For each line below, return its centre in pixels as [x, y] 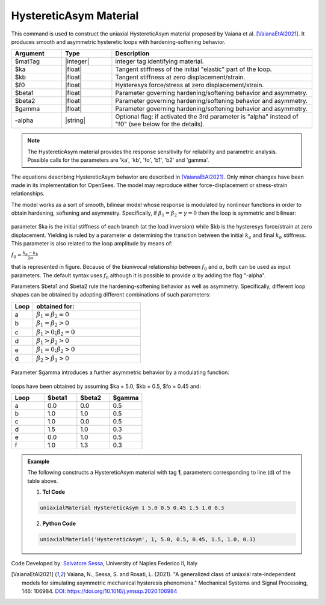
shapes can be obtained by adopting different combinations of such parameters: [111, 295]
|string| [75, 120]
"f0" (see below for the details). [160, 124]
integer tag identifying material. [159, 61]
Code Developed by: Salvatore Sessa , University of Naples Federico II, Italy [104, 564]
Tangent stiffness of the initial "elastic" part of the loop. [193, 69]
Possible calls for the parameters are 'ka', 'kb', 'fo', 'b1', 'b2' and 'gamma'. [118, 160]
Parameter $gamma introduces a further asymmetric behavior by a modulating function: [120, 372]
